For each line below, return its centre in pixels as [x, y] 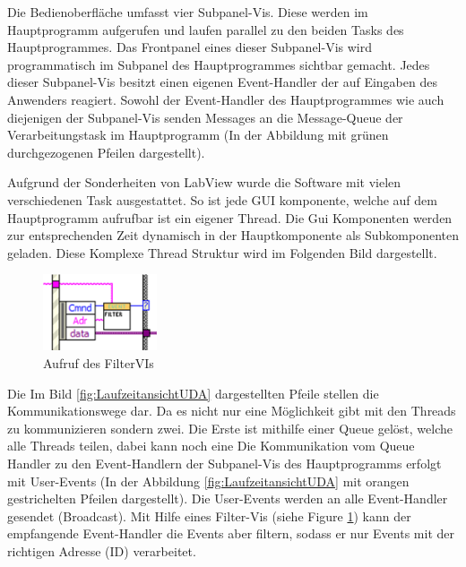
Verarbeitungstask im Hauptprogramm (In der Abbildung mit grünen [198, 135]
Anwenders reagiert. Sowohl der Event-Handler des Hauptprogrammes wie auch [226, 99]
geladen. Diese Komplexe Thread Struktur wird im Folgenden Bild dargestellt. [222, 252]
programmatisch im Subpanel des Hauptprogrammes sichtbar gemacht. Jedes [219, 64]
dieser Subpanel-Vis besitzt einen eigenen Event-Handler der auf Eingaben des [222, 82]
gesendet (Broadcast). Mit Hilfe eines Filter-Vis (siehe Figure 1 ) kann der [209, 515]
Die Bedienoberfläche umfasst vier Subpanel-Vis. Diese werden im [188, 12]
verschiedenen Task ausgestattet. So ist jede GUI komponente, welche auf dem [222, 199]
